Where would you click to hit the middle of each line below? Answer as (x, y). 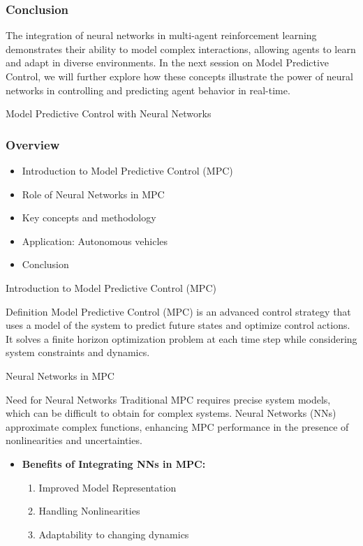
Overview (33, 144)
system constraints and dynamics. (78, 352)
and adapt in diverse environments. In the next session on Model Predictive (168, 62)
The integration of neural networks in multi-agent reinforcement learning (161, 35)
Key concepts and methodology (89, 217)
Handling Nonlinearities (89, 511)
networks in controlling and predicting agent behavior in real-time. (148, 90)
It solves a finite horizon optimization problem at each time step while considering (181, 338)
